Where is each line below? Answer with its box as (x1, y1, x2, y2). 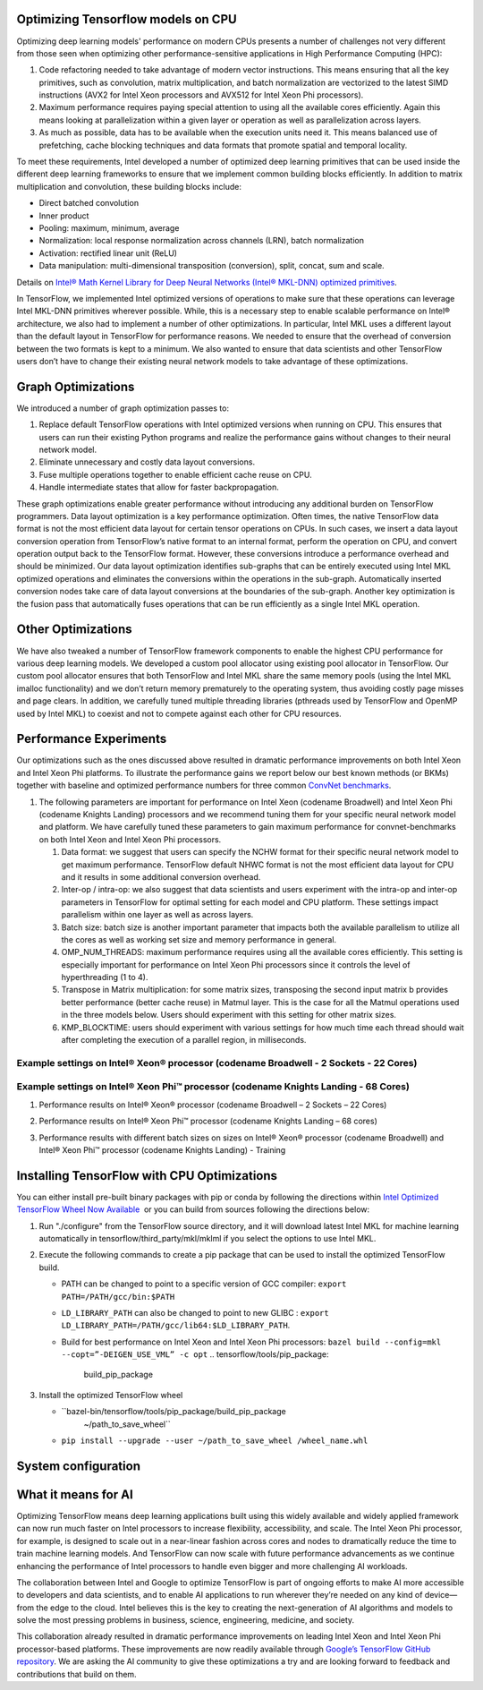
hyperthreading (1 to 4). (61, 972, 148, 983)
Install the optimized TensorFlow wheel (38, 1389, 183, 1400)
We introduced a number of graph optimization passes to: (16, 403, 230, 414)
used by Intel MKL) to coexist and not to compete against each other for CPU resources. (16, 708, 342, 719)
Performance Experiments (16, 731, 167, 747)
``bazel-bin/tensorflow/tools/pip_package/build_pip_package (61, 1406, 286, 1417)
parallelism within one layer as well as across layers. (61, 909, 254, 920)
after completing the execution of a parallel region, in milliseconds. (61, 1035, 307, 1046)
